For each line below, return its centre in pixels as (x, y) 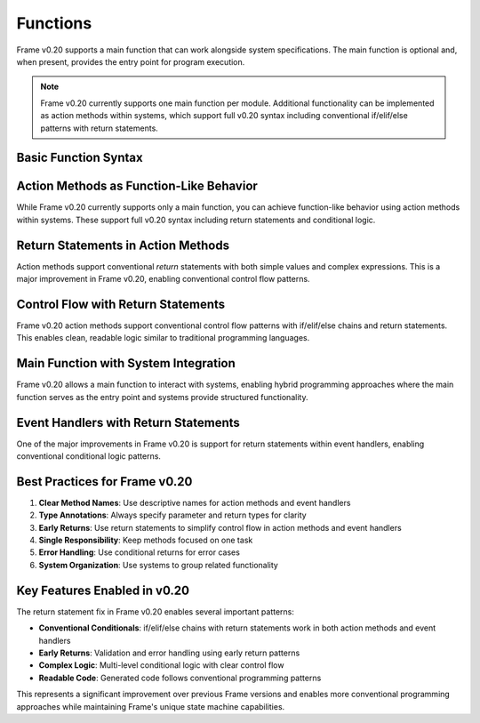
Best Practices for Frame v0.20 (104, 482)
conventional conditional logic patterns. (89, 456)
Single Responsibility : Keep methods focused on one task (146, 540)
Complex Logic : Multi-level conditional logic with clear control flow (161, 665)
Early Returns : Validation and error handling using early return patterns (169, 653)
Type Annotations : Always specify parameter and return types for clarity (172, 515)
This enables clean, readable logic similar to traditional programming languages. (163, 338)
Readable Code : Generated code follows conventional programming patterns (180, 678)
